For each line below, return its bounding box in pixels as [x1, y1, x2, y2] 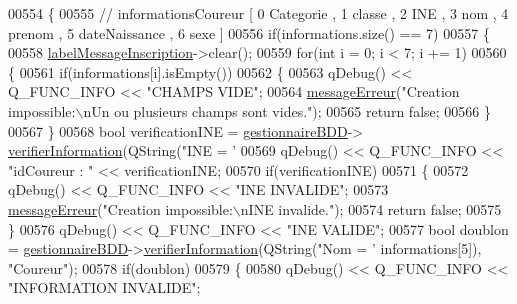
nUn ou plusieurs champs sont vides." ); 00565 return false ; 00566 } [83, 100, 491, 121]
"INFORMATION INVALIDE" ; [8, 277, 201, 298]
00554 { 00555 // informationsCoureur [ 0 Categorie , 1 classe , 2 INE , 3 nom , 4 [8, 3, 509, 23]
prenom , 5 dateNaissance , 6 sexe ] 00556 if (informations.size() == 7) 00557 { [8, 22, 490, 43]
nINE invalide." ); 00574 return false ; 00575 [240, 198, 502, 219]
